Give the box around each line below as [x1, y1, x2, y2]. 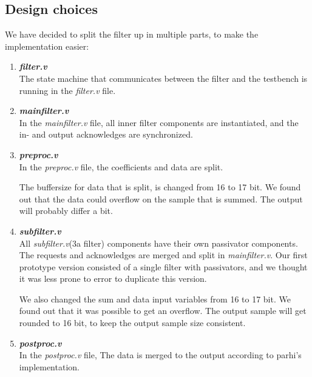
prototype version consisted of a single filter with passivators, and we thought [19, 260, 308, 273]
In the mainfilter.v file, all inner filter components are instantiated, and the [19, 116, 299, 128]
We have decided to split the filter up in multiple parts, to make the [5, 28, 259, 41]
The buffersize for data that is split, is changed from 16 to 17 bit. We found [19, 181, 301, 193]
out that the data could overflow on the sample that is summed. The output [19, 192, 303, 205]
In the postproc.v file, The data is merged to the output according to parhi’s [19, 349, 302, 361]
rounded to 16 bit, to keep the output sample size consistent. [19, 316, 246, 329]
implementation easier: [5, 39, 89, 52]
